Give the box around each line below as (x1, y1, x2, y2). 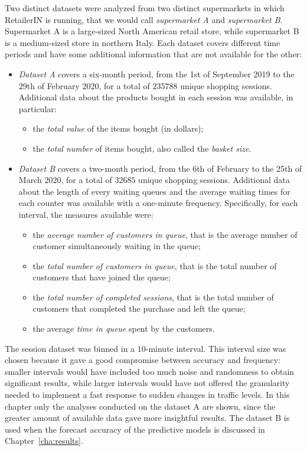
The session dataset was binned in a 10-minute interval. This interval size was (5, 342, 286, 354)
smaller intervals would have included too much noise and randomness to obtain (5, 365, 295, 377)
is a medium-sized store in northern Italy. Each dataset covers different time (5, 36, 280, 48)
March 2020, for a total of (18, 174, 112, 186)
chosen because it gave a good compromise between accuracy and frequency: (5, 354, 280, 366)
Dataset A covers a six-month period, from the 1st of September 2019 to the (18, 67, 295, 80)
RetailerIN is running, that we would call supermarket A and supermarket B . (5, 13, 283, 25)
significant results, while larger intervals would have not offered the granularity (5, 377, 290, 389)
